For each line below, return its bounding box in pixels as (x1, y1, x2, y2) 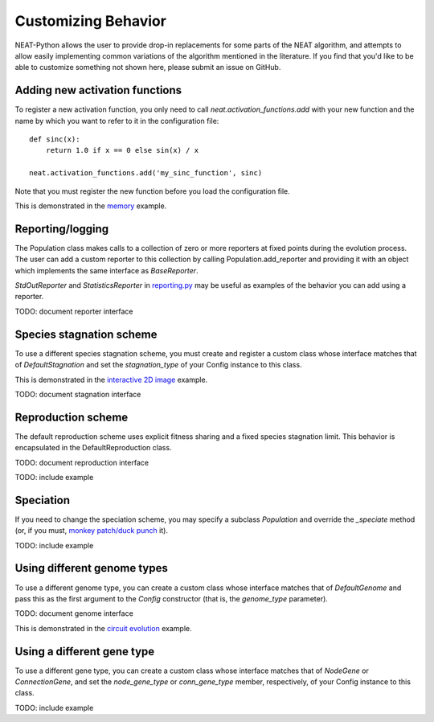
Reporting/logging (14, 222, 109, 236)
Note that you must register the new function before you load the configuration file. (14, 186, 291, 196)
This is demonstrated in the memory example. (14, 201, 167, 211)
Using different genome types (14, 561, 168, 575)
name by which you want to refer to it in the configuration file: (14, 116, 219, 125)
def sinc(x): (29, 135, 80, 144)
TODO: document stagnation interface (14, 389, 141, 399)
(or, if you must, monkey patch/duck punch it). (14, 526, 169, 535)
